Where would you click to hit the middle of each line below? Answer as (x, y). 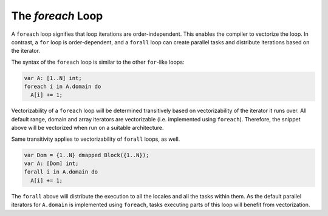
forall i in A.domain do (61, 172)
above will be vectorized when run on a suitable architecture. (87, 128)
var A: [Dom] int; (51, 164)
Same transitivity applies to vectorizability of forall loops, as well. (96, 139)
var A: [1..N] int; (53, 78)
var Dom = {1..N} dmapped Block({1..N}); (87, 155)
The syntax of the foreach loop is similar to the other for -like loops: (98, 62)
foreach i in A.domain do (63, 87)
